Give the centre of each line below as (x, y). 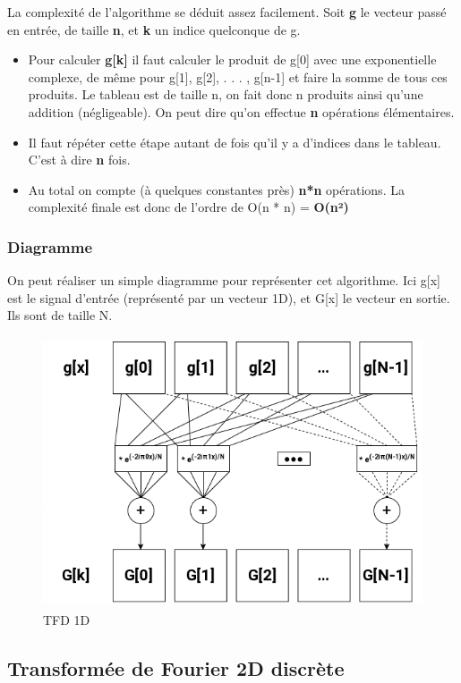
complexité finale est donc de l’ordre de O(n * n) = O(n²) (188, 207)
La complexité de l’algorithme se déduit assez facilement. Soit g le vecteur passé (227, 12)
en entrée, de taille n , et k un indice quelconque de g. (154, 29)
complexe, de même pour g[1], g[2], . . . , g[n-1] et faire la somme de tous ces (238, 76)
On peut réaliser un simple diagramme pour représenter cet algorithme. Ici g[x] (224, 280)
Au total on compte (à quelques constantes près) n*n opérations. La (216, 189)
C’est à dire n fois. (79, 160)
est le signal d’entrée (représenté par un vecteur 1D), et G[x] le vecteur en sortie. (229, 297)
